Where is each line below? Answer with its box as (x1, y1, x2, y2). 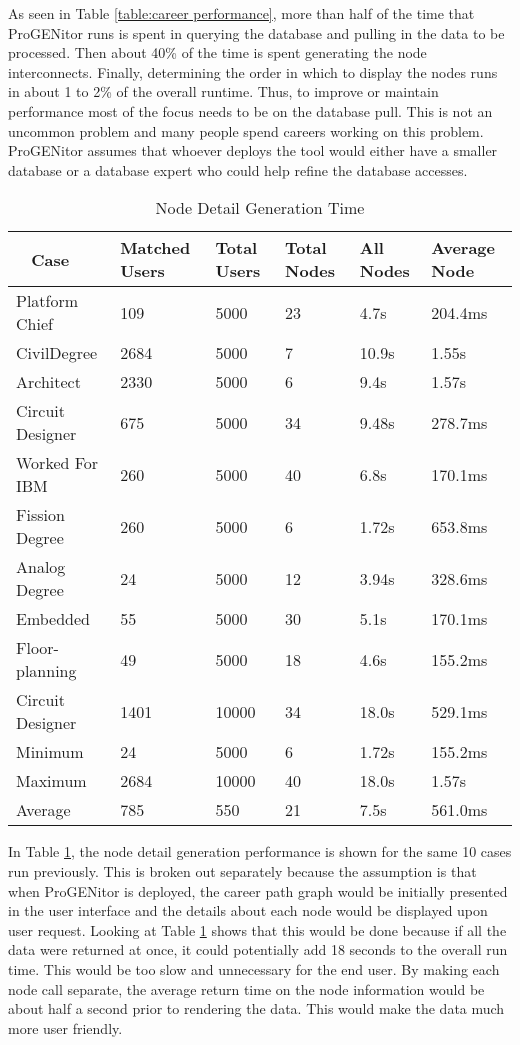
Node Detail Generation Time (155, 196, 365, 220)
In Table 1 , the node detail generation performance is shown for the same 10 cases (8, 841, 512, 862)
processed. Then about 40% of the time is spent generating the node (8, 42, 427, 63)
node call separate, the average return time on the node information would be (8, 978, 485, 999)
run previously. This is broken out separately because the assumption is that (8, 860, 477, 881)
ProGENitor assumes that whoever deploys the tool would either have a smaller (8, 140, 498, 161)
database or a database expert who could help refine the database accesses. (8, 159, 468, 180)
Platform (16, 289, 79, 313)
